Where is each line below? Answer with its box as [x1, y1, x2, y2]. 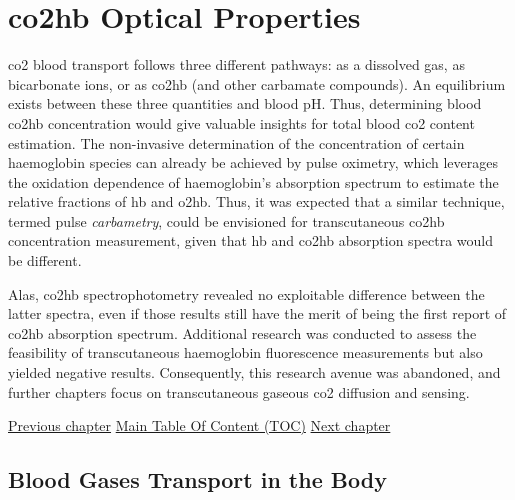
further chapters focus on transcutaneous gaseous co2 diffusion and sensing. [8, 381, 470, 402]
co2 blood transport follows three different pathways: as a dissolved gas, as [8, 54, 465, 75]
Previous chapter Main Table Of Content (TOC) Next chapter [8, 415, 391, 436]
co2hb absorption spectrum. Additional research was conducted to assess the [8, 322, 477, 343]
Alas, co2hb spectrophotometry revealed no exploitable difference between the [8, 283, 485, 304]
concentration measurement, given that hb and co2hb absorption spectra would [8, 230, 494, 251]
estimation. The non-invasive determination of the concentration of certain [8, 132, 465, 153]
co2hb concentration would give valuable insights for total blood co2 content [8, 112, 475, 133]
